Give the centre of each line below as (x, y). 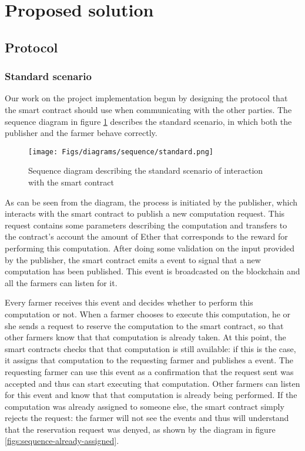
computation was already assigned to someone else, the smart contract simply (145, 406)
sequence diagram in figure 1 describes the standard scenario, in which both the (148, 121)
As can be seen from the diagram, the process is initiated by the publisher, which (151, 202)
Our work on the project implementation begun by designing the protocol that (146, 98)
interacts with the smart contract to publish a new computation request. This (145, 213)
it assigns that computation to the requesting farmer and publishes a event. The (149, 360)
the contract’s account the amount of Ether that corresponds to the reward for (146, 236)
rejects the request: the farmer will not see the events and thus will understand (147, 418)
